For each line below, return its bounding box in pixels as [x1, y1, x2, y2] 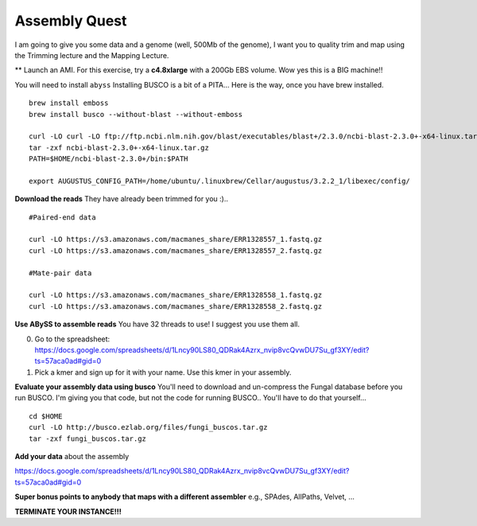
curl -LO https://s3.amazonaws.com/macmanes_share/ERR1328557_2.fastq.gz [29, 246, 323, 255]
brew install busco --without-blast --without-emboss [29, 110, 242, 119]
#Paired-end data [29, 212, 96, 222]
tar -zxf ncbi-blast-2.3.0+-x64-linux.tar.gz [29, 143, 210, 152]
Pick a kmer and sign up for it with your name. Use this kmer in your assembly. [34, 367, 292, 377]
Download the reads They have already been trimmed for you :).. [14, 194, 229, 204]
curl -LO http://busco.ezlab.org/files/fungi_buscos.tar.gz [29, 423, 268, 432]
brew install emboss [29, 99, 109, 107]
